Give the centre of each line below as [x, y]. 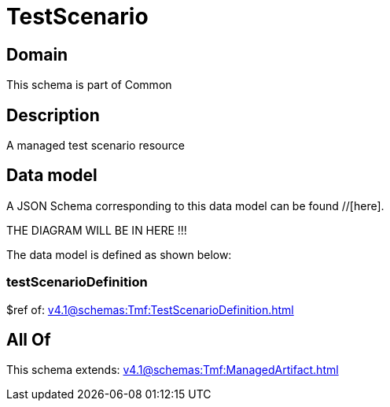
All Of [29, 340]
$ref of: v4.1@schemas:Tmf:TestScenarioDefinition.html [150, 309]
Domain [37, 54]
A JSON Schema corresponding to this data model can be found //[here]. [195, 205]
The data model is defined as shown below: [119, 254]
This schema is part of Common [89, 85]
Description [53, 115]
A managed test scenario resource [96, 146]
